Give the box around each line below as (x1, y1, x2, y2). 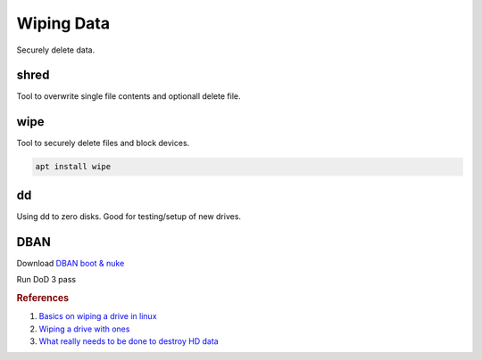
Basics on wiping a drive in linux (38, 311, 157, 322)
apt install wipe (35, 161, 112, 172)
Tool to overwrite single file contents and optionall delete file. (16, 91, 241, 102)
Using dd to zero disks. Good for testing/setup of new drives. (16, 210, 241, 222)
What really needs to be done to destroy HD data (38, 335, 219, 347)
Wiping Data (16, 13, 111, 33)
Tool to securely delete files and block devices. (16, 138, 190, 149)
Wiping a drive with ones (38, 323, 130, 334)
